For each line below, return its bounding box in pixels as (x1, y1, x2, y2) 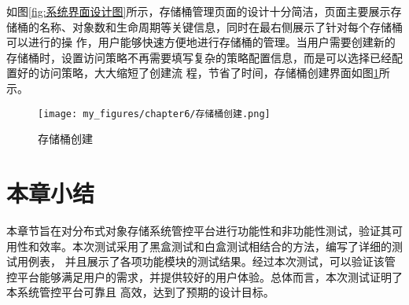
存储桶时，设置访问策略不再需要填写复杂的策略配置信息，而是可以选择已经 (6, 49, 392, 65)
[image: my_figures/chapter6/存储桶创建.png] (38, 108, 271, 119)
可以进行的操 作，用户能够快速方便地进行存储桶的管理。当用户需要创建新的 (6, 34, 396, 50)
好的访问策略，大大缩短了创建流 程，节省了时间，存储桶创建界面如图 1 (17, 64, 379, 81)
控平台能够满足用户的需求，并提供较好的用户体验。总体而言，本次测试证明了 (6, 268, 403, 285)
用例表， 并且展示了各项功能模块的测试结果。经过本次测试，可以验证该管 (17, 253, 396, 270)
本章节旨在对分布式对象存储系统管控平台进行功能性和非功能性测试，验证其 (6, 222, 392, 238)
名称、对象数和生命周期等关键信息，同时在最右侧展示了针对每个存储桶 (39, 18, 403, 35)
